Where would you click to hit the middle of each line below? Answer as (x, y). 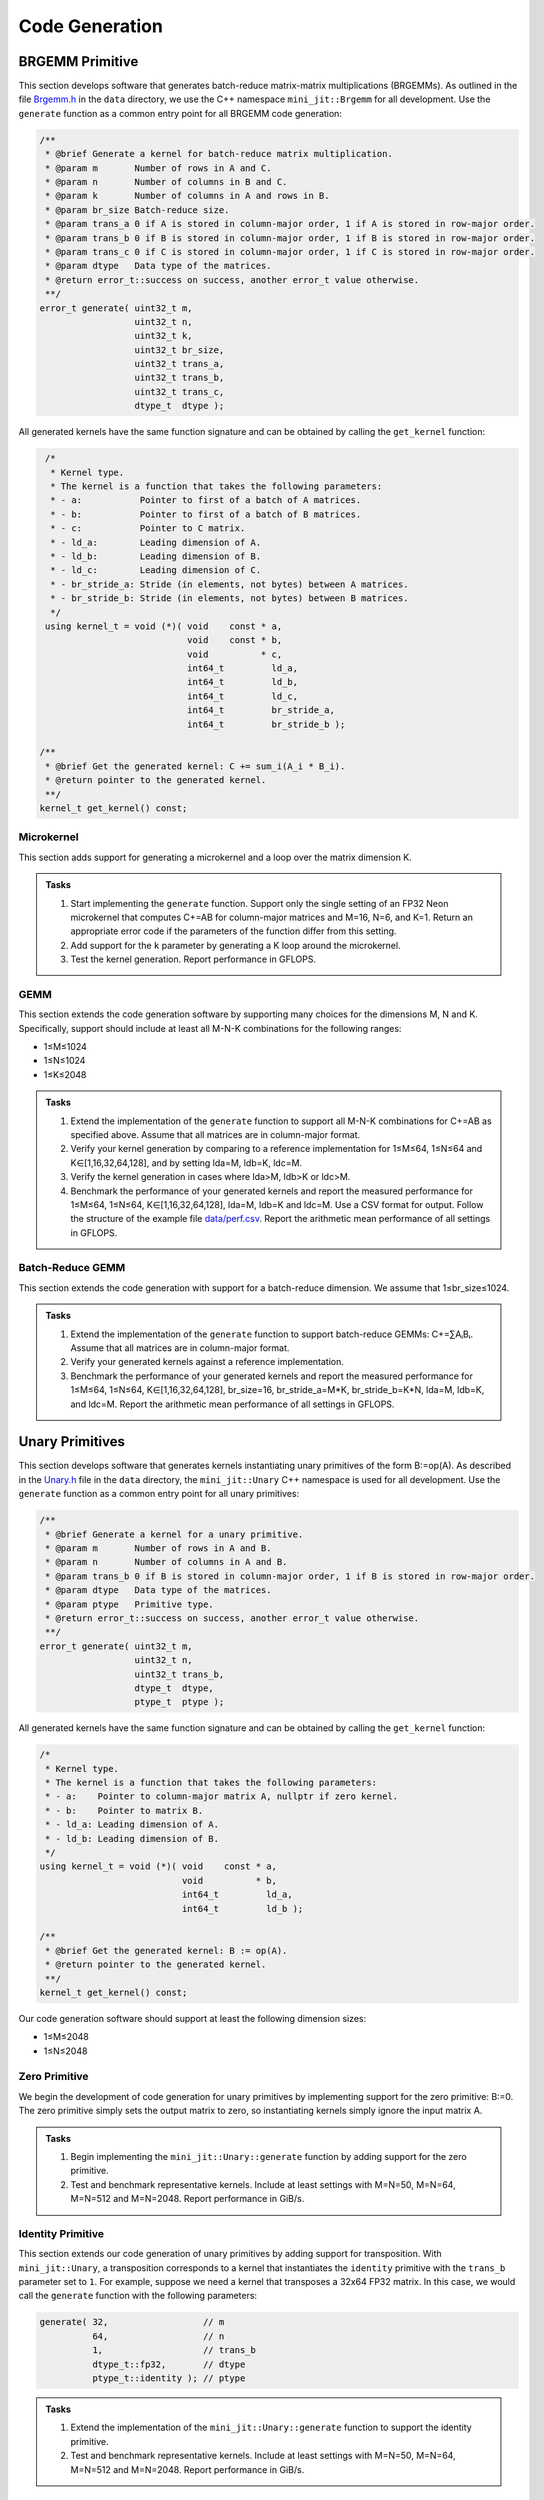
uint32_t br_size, (179, 349)
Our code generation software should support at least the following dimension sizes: (192, 2018)
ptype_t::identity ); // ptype (168, 2378)
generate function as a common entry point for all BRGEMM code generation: (180, 113)
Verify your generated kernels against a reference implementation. (207, 1362)
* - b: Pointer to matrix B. (124, 1810)
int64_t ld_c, (242, 696)
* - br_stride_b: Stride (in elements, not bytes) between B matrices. (229, 598)
